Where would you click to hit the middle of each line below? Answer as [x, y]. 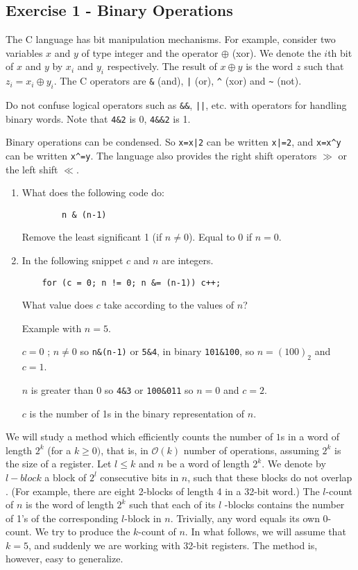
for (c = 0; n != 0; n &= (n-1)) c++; [131, 283]
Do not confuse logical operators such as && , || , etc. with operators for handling [176, 104]
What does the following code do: [93, 192]
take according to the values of [169, 305]
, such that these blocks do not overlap [270, 477]
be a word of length [208, 464]
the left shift [32, 169]
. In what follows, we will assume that [265, 532]
